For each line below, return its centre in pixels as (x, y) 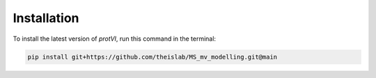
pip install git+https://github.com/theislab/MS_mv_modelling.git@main (152, 57)
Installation (46, 18)
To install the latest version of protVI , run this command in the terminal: (114, 39)
